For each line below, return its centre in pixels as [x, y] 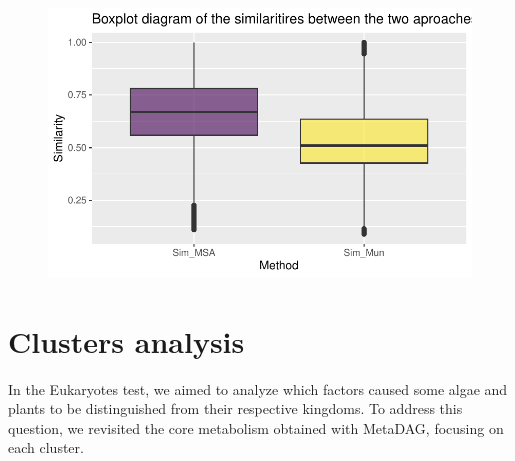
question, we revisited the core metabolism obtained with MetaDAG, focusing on [256, 427]
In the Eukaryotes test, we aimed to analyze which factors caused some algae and [258, 388]
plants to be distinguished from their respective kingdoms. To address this [235, 408]
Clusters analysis [126, 340]
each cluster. [46, 447]
